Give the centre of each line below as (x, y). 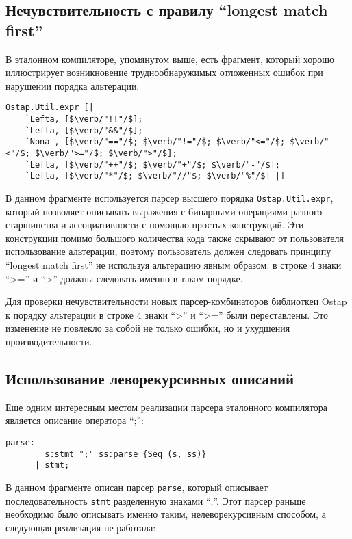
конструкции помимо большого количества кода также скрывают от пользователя (175, 238)
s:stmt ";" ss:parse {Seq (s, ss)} (126, 454)
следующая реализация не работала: (81, 527)
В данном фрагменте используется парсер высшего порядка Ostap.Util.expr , (169, 197)
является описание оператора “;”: (75, 420)
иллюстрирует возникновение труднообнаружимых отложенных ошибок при (164, 72)
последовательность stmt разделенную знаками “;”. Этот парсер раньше (156, 500)
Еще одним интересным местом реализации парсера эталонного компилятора (166, 407)
